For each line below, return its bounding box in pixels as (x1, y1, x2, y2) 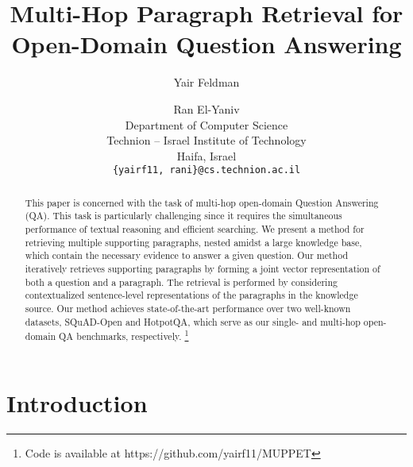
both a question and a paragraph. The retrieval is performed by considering (25, 275, 338, 288)
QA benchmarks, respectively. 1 (59, 327, 189, 343)
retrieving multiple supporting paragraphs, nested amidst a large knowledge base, (25, 235, 362, 249)
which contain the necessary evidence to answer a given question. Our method (25, 249, 349, 262)
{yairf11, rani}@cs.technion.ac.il (112, 164, 301, 176)
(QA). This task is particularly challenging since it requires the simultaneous (25, 209, 342, 222)
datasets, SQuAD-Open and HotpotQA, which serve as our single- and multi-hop (25, 315, 361, 328)
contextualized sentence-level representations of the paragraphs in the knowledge (25, 288, 358, 302)
